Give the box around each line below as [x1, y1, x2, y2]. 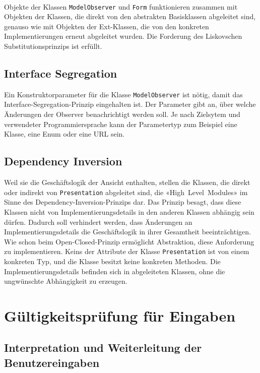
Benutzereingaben [4, 354, 100, 370]
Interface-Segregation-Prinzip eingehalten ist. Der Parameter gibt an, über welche [4, 99, 256, 109]
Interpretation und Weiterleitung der [4, 340, 202, 355]
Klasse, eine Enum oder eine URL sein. [4, 129, 125, 139]
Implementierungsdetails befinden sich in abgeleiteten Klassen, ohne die [4, 266, 225, 276]
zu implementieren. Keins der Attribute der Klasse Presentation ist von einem [4, 246, 249, 257]
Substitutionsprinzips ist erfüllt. [4, 41, 102, 51]
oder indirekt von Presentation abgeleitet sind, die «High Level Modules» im [4, 186, 248, 197]
